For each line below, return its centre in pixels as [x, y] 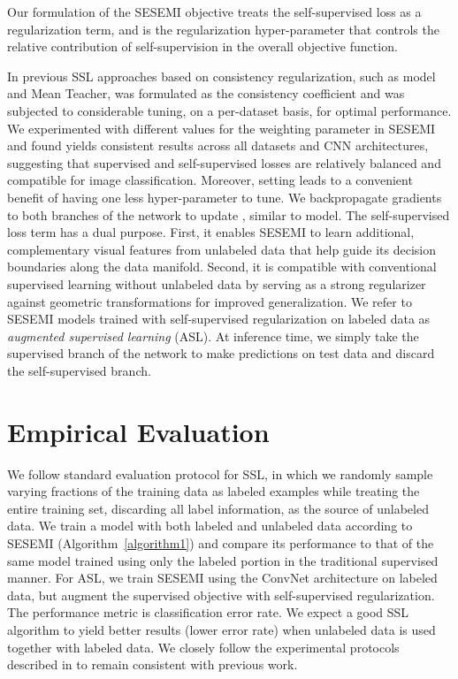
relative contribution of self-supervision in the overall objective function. [202, 46]
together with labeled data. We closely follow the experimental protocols [203, 647]
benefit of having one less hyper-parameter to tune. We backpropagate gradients [225, 197]
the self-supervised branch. [79, 370]
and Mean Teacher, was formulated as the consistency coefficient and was [206, 93]
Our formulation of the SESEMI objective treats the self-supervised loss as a [214, 11]
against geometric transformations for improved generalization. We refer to [210, 301]
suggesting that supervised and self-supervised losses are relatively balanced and [224, 162]
